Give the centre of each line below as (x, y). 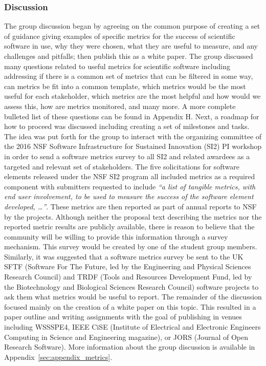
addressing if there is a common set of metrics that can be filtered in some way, (129, 76)
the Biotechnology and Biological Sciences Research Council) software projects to (131, 286)
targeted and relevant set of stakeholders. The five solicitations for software (122, 166)
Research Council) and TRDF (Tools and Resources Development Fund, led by (128, 277)
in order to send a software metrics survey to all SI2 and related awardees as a (127, 156)
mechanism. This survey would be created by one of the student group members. (131, 246)
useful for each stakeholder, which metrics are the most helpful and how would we (132, 96)
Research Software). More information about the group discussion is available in (130, 347)
